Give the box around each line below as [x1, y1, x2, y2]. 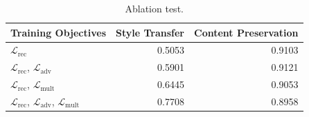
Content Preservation [194, 25, 299, 39]
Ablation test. [125, 1, 184, 15]
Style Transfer [116, 25, 185, 39]
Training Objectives [10, 25, 106, 39]
